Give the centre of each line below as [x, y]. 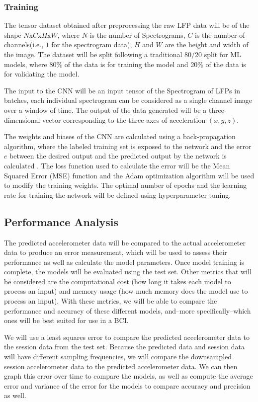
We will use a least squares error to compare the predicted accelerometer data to [127, 337]
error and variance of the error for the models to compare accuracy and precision [127, 385]
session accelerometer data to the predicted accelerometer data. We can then [121, 366]
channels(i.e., [24, 44]
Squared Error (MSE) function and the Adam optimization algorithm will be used [129, 175]
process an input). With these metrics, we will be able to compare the [111, 301]
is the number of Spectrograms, [137, 35]
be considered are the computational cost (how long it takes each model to [118, 281]
